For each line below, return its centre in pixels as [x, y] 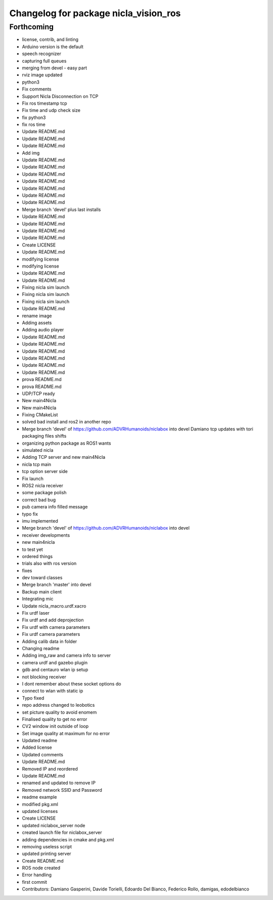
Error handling [37, 875]
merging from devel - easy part [54, 68]
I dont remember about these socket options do [72, 683]
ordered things [37, 556]
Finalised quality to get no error [55, 719]
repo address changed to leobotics [58, 705]
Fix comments [37, 89]
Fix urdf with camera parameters [56, 627]
